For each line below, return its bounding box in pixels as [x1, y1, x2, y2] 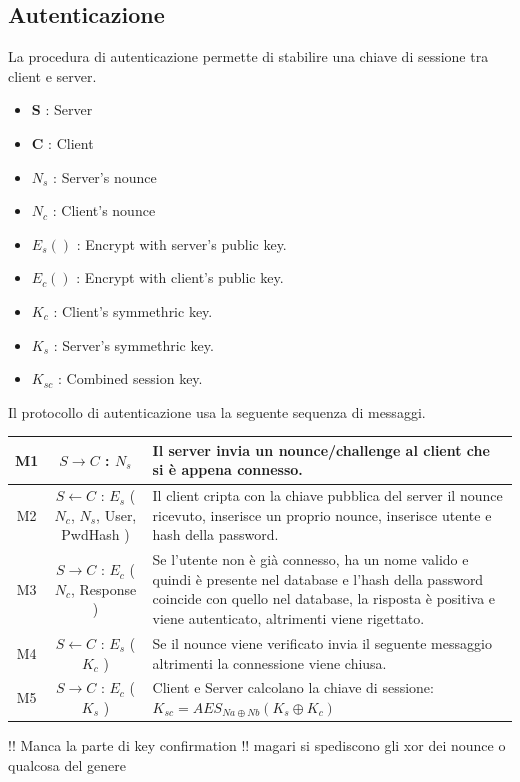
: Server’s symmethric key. [53, 334, 214, 355]
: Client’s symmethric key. [53, 300, 213, 321]
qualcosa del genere [8, 754, 126, 775]
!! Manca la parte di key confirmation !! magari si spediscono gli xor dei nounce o [8, 735, 506, 756]
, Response [70, 578, 137, 599]
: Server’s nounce [53, 166, 157, 187]
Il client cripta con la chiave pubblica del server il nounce [152, 485, 503, 506]
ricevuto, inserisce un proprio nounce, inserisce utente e [152, 504, 492, 525]
